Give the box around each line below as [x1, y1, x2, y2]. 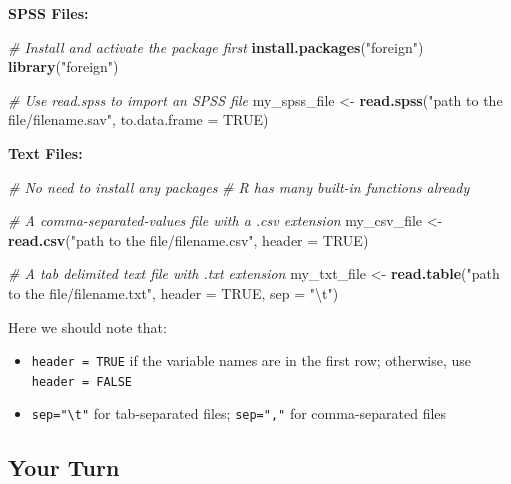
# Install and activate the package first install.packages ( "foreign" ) [8, 36, 424, 57]
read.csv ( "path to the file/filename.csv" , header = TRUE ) [8, 229, 369, 250]
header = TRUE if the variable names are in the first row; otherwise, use [31, 350, 472, 371]
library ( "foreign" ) [8, 56, 119, 77]
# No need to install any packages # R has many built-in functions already [8, 176, 470, 197]
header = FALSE [31, 374, 133, 389]
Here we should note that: [8, 316, 167, 337]
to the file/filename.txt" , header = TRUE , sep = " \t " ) [8, 282, 339, 303]
